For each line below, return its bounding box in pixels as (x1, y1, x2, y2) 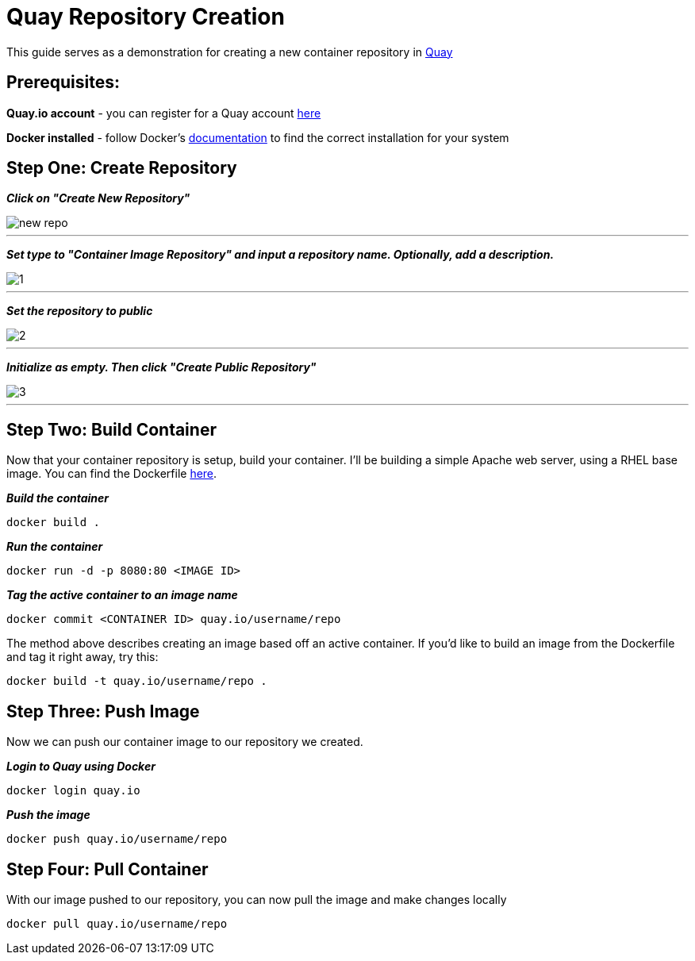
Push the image (6, 808, 90, 822)
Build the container (6, 491, 109, 505)
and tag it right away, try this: (6, 650, 159, 664)
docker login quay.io (6, 784, 140, 798)
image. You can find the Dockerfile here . (6, 467, 217, 481)
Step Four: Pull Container (6, 859, 209, 879)
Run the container (6, 540, 103, 554)
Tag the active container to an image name (6, 588, 238, 602)
